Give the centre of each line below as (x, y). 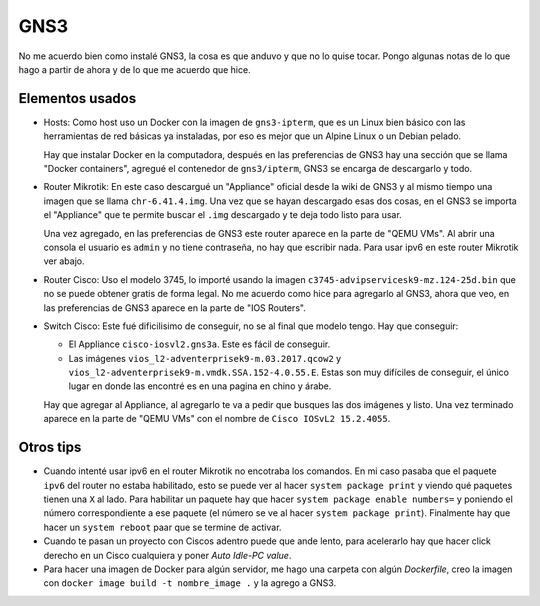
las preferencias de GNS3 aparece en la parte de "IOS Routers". (175, 307)
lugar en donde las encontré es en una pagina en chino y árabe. (200, 386)
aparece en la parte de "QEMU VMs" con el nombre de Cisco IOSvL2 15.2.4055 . (217, 419)
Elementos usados (77, 98)
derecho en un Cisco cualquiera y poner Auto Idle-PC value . (167, 555)
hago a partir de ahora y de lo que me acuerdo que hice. (134, 69)
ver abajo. (64, 261)
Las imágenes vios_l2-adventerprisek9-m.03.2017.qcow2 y (205, 358)
